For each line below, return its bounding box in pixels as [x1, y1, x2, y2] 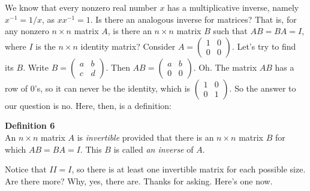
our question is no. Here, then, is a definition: [5, 99, 171, 111]
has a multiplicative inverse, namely [167, 1, 299, 13]
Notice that [5, 163, 47, 175]
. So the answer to [229, 81, 296, 94]
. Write [23, 60, 49, 73]
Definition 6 [5, 119, 55, 132]
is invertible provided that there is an [77, 131, 214, 143]
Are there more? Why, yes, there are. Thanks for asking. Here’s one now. [5, 174, 273, 187]
